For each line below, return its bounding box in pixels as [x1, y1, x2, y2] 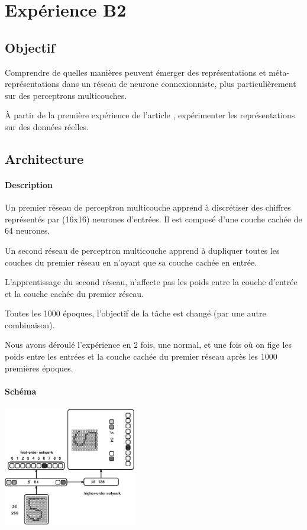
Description [5, 178, 53, 190]
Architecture [5, 149, 84, 167]
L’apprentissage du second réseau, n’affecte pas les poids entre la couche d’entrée [5, 276, 298, 288]
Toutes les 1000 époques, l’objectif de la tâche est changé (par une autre [5, 307, 266, 319]
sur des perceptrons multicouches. [5, 89, 127, 101]
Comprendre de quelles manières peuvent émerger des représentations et [5, 66, 266, 78]
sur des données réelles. [5, 120, 89, 132]
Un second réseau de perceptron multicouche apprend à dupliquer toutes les [5, 244, 280, 256]
